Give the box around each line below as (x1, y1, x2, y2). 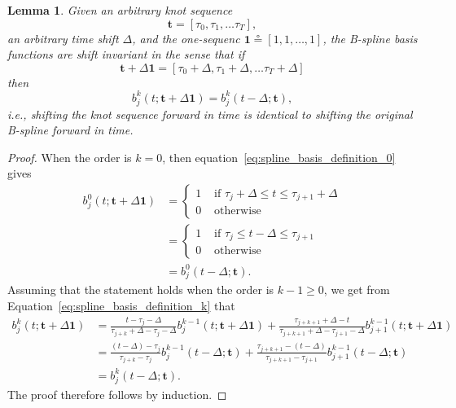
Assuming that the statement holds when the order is (7, 281, 274, 298)
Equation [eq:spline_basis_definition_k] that (7, 296, 235, 314)
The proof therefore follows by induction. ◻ (7, 385, 227, 402)
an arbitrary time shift (7, 29, 119, 46)
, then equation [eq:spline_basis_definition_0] (162, 148, 396, 165)
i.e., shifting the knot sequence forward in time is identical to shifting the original (7, 105, 413, 122)
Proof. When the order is (7, 148, 132, 165)
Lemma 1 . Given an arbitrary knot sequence (7, 2, 233, 18)
